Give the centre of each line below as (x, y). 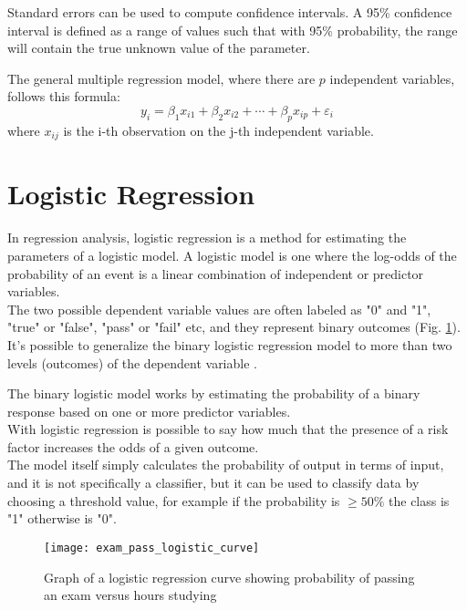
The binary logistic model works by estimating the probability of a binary (214, 393)
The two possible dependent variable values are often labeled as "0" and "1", (219, 309)
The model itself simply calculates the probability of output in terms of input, (226, 465)
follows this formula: (64, 96)
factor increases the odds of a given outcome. (133, 446)
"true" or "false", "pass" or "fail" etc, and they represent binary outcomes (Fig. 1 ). (234, 327)
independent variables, (392, 78)
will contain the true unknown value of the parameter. (159, 48)
